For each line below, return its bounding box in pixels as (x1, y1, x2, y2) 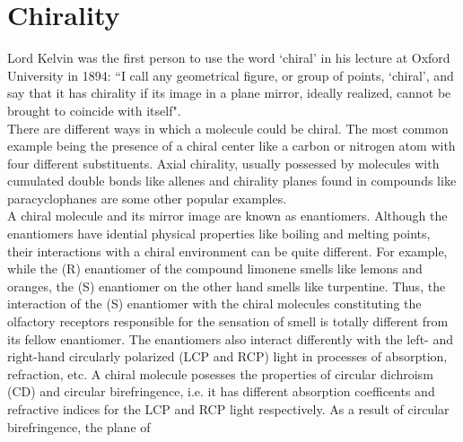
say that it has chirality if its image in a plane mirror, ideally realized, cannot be (7, 83, 451, 102)
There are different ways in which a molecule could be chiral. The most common (7, 118, 449, 137)
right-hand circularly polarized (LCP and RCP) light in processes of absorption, (7, 347, 448, 366)
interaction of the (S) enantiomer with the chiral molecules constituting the (7, 294, 422, 313)
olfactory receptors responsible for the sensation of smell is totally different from (7, 312, 449, 331)
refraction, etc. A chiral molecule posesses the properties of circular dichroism (7, 364, 433, 383)
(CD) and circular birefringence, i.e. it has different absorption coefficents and (7, 382, 435, 401)
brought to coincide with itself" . (7, 100, 181, 119)
